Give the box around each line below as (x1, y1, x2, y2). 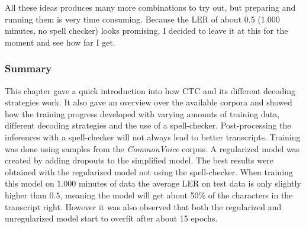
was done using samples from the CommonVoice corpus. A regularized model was (5, 142, 300, 155)
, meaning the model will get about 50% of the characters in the (60, 188, 293, 201)
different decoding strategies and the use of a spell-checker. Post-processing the (5, 119, 291, 131)
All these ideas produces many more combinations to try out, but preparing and (5, 1, 296, 13)
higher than (5, 188, 47, 201)
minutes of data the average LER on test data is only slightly (78, 177, 301, 190)
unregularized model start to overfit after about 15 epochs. (5, 212, 218, 224)
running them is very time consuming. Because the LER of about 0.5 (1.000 (5, 12, 280, 25)
